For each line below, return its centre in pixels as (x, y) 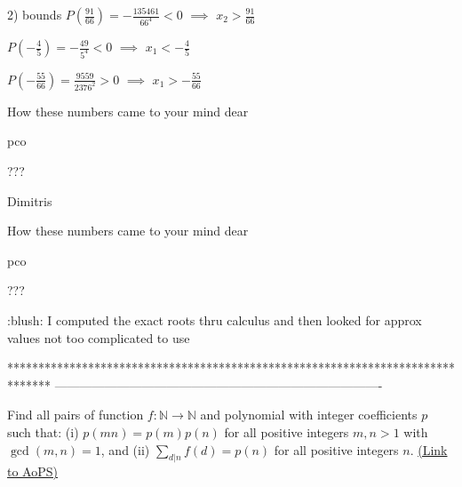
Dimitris (30, 200)
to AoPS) (32, 471)
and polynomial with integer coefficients (309, 415)
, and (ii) (125, 449)
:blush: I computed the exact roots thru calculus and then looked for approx (215, 320)
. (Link (429, 449)
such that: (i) (43, 432)
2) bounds (35, 14)
